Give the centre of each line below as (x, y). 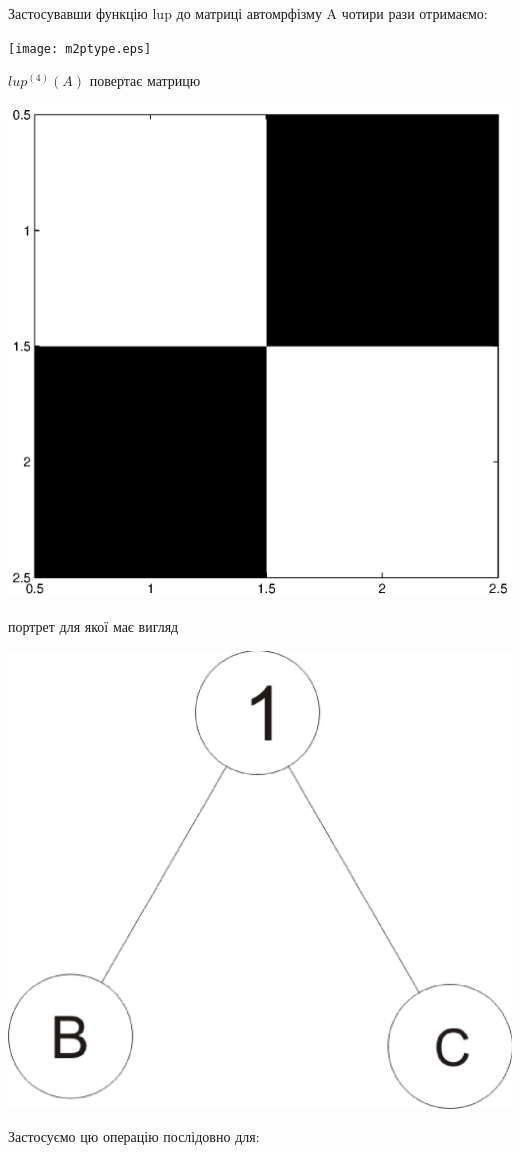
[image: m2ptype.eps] (80, 48)
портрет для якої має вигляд (93, 626)
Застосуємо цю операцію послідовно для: (134, 1136)
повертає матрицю (145, 80)
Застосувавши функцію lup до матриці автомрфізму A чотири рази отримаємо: (248, 13)
